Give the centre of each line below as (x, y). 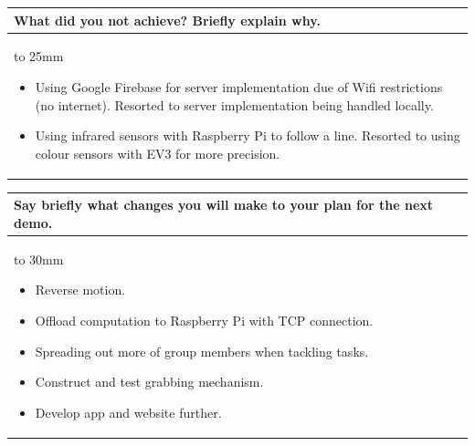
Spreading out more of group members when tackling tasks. (202, 351)
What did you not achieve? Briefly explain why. (167, 20)
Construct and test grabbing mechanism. (149, 382)
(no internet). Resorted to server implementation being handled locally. (234, 104)
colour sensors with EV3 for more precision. (158, 153)
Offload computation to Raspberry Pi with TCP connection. (204, 320)
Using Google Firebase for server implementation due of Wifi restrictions (239, 86)
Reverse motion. (80, 290)
